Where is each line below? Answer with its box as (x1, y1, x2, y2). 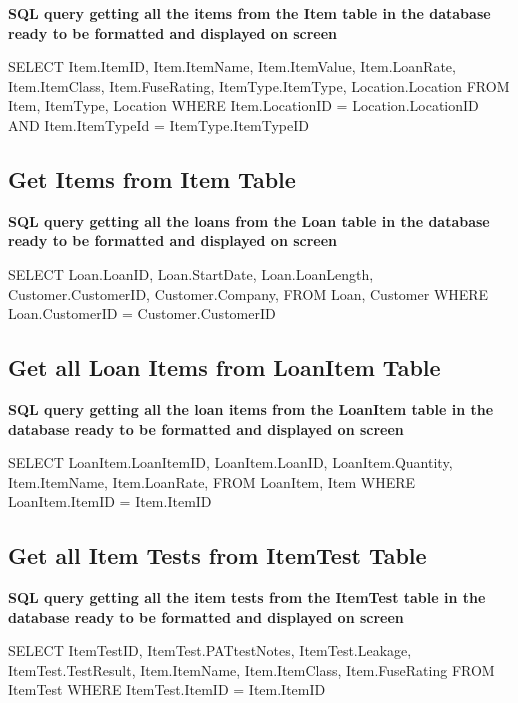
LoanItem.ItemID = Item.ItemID (8, 491, 212, 512)
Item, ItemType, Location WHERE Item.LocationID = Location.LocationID (8, 95, 479, 116)
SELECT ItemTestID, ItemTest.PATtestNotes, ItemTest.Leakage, (8, 640, 412, 661)
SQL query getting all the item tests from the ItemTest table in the (8, 587, 486, 608)
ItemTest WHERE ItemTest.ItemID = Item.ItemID (8, 679, 326, 700)
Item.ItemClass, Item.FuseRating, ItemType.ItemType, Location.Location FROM (8, 75, 510, 96)
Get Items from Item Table (8, 163, 296, 194)
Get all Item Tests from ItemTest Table (8, 540, 427, 571)
